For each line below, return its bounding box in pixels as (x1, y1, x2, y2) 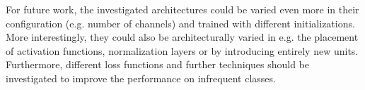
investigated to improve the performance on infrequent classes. (6, 70, 276, 85)
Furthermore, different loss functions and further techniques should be (6, 57, 310, 72)
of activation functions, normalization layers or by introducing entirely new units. (6, 43, 359, 58)
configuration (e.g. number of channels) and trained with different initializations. (6, 15, 355, 30)
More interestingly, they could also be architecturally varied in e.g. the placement (6, 30, 359, 44)
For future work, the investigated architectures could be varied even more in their (6, 2, 359, 16)
